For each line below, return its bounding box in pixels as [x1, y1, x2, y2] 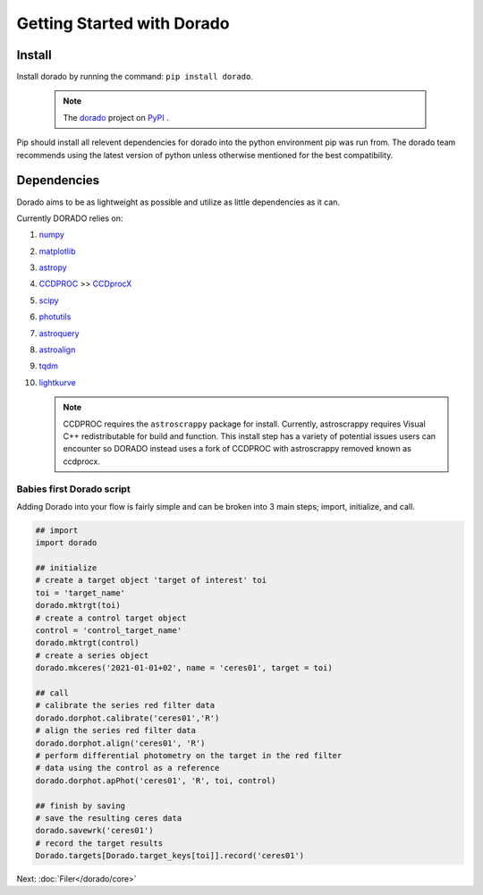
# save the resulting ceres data [35, 813, 182, 823]
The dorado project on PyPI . [63, 112, 169, 122]
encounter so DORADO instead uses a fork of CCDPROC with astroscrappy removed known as [63, 443, 411, 454]
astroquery [38, 327, 80, 339]
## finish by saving [35, 800, 125, 811]
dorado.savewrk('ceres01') [35, 825, 154, 836]
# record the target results [35, 838, 164, 849]
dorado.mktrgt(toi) [35, 600, 121, 611]
